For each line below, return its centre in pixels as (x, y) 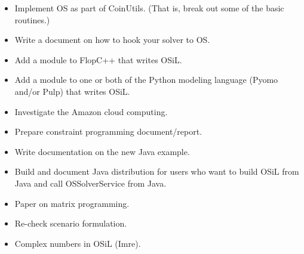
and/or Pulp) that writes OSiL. (72, 91)
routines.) (32, 19)
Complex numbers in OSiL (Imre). (78, 243)
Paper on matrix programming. (72, 203)
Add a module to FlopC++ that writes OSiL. (98, 59)
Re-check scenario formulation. (71, 223)
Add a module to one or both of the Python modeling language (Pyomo (146, 80)
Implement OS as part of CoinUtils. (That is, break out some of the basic (149, 8)
